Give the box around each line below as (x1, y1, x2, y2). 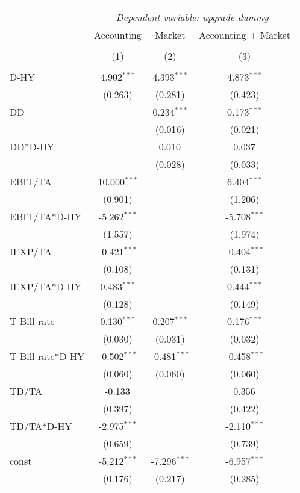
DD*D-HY (10, 140, 55, 153)
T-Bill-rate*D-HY (10, 349, 85, 363)
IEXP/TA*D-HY (10, 279, 82, 293)
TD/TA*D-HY (10, 419, 72, 433)
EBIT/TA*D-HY (10, 209, 82, 223)
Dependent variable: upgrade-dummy (116, 10, 269, 24)
